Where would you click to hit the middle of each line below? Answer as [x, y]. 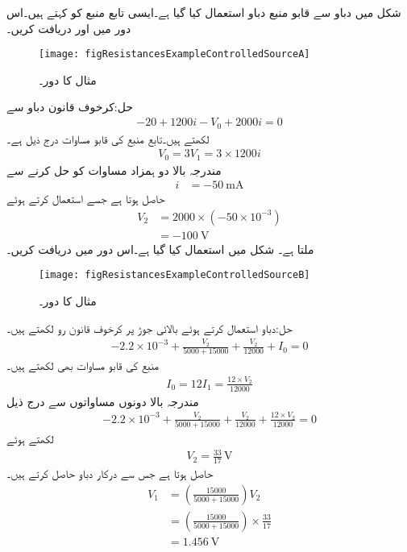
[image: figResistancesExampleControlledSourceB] [174, 275]
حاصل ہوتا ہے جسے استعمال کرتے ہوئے [86, 199]
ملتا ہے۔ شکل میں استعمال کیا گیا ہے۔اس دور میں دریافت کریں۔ [160, 249]
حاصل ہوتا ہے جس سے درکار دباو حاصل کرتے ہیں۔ [110, 473]
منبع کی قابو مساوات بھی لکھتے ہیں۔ [83, 365]
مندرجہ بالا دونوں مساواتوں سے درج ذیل [103, 401]
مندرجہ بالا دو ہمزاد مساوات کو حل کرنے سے [114, 170]
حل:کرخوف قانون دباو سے [70, 107]
